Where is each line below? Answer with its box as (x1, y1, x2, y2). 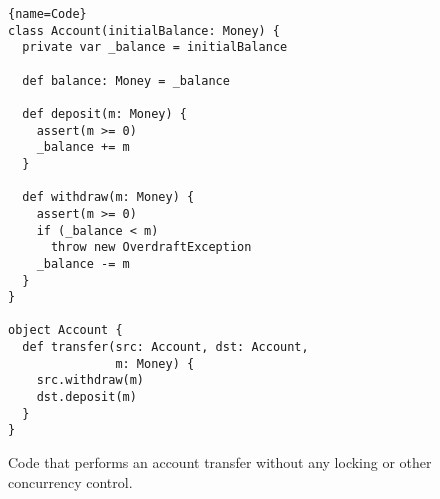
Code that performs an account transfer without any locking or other (8, 452, 432, 473)
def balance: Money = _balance (22, 73, 230, 88)
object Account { (8, 323, 123, 338)
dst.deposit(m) (36, 390, 137, 405)
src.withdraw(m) (36, 373, 145, 388)
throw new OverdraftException (50, 240, 252, 255)
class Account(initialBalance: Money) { (8, 23, 281, 38)
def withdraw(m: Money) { (22, 190, 195, 205)
